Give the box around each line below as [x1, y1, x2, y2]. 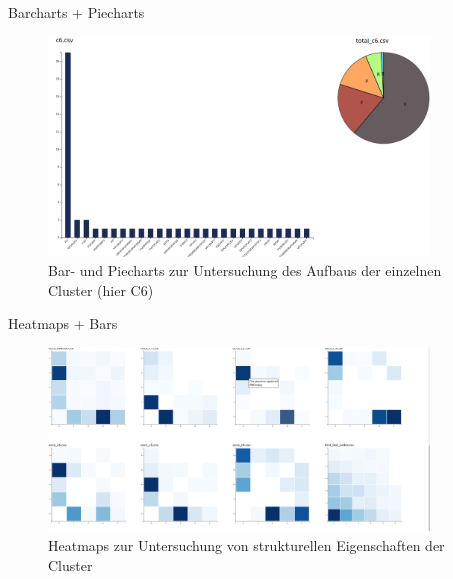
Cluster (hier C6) [48, 279, 154, 300]
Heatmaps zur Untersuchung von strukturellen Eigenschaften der [48, 534, 445, 555]
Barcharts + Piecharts [8, 2, 145, 22]
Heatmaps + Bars [8, 313, 118, 334]
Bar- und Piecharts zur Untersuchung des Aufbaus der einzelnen [48, 260, 442, 281]
